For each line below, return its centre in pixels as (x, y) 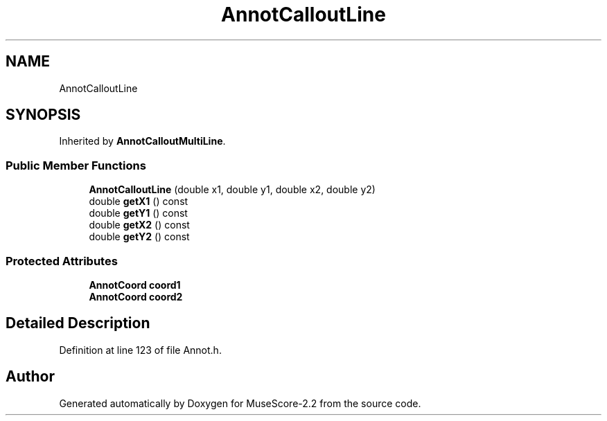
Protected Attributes (62, 261)
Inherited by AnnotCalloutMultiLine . (142, 141)
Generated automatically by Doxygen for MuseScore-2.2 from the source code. (240, 403)
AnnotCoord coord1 (135, 285)
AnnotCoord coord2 (136, 296)
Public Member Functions (76, 165)
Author (30, 377)
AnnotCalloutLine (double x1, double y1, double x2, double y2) (232, 190)
